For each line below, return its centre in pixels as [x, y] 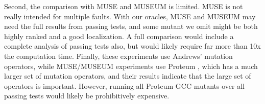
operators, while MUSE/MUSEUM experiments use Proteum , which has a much [131, 66]
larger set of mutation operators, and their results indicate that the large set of [128, 76]
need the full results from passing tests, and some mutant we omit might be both [131, 26]
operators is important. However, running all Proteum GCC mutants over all [124, 85]
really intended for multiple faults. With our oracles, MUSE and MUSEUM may [130, 16]
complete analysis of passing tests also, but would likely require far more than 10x [132, 46]
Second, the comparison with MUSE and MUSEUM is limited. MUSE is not [124, 6]
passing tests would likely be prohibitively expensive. [87, 96]
